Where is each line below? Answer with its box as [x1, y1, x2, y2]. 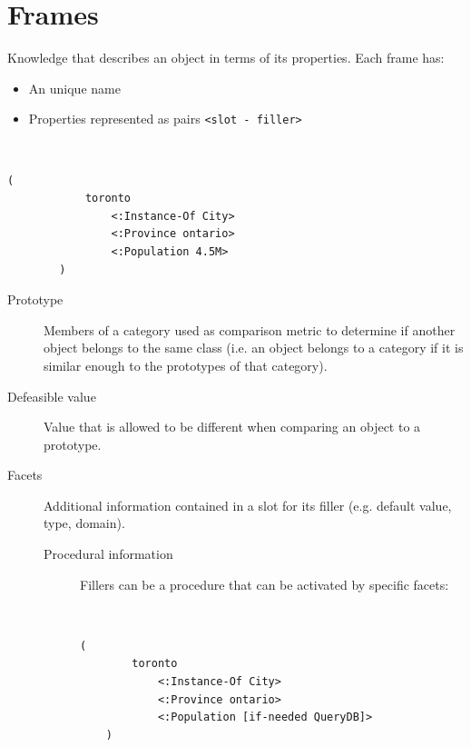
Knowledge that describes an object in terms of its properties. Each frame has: [7, 48, 445, 67]
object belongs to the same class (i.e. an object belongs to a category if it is [44, 338, 464, 357]
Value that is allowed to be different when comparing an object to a [44, 417, 421, 436]
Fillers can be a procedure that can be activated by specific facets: [80, 574, 449, 593]
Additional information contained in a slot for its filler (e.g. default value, [44, 495, 452, 514]
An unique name [28, 78, 121, 97]
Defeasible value [7, 386, 96, 405]
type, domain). [44, 513, 125, 533]
